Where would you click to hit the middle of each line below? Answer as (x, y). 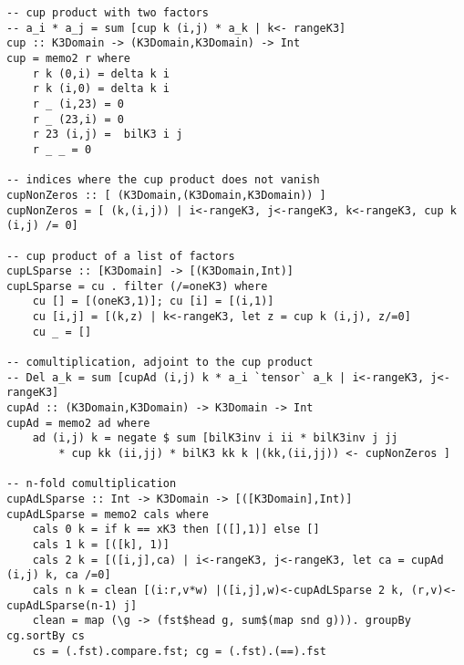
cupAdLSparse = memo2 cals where (108, 514)
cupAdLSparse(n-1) (62, 605)
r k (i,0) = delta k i (101, 89)
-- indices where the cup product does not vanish (163, 180)
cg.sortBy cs (46, 635)
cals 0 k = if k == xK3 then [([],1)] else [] (176, 530)
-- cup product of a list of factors (121, 256)
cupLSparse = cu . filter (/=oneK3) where (137, 286)
